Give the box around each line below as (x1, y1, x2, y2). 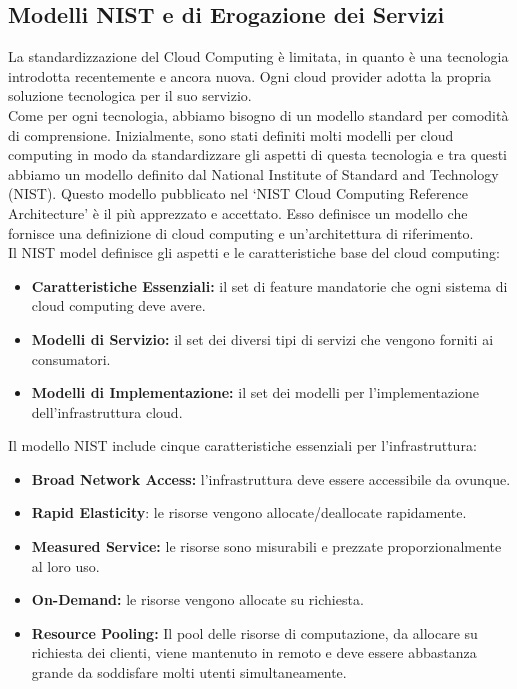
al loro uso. (31, 555, 100, 576)
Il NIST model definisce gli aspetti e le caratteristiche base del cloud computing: (8, 242, 500, 263)
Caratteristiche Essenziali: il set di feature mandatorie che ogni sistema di (31, 275, 508, 296)
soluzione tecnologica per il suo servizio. (8, 85, 252, 106)
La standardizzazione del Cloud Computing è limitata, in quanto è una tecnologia (8, 46, 509, 67)
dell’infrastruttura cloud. (31, 401, 183, 422)
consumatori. (31, 348, 111, 369)
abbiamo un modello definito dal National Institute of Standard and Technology (8, 163, 499, 184)
